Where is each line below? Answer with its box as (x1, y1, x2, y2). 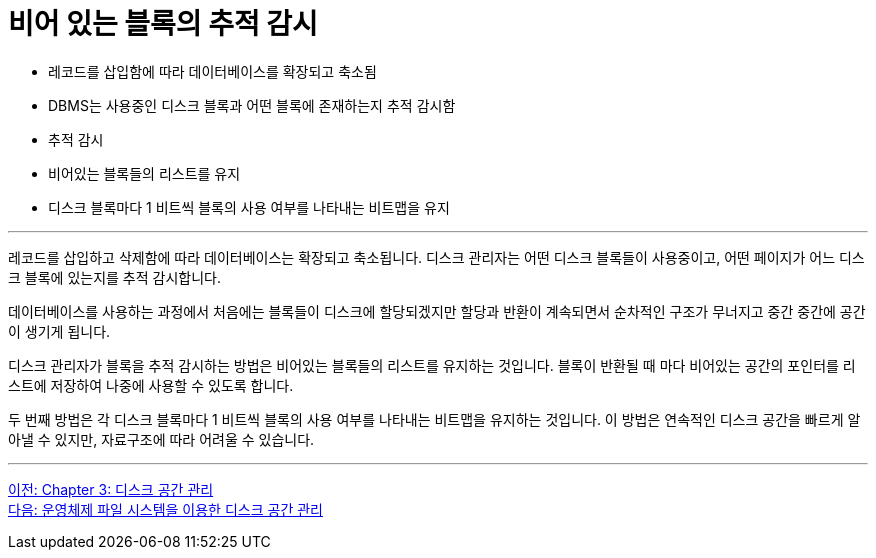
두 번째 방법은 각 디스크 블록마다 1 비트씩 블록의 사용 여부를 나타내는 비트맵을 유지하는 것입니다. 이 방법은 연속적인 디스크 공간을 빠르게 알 (8, 410, 861, 428)
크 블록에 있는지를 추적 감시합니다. (8, 268, 221, 286)
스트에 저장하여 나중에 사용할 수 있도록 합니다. (8, 376, 294, 394)
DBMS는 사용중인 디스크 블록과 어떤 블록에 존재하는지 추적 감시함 (48, 96, 456, 114)
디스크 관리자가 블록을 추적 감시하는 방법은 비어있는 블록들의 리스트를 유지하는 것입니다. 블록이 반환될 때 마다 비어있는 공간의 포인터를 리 (8, 356, 856, 374)
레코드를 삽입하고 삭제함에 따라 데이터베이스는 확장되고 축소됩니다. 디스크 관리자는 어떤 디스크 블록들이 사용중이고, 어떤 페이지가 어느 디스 (8, 248, 865, 266)
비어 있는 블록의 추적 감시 (8, 7, 318, 41)
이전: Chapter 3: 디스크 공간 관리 (8, 480, 214, 498)
